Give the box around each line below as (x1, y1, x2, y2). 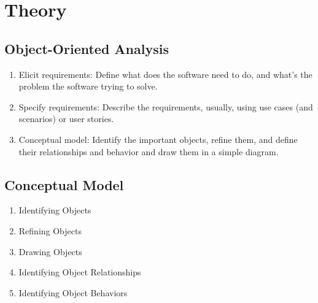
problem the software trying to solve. (18, 80, 158, 93)
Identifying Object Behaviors (18, 286, 128, 299)
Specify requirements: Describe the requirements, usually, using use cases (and (18, 100, 313, 113)
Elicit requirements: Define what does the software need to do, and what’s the (18, 67, 312, 80)
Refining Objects (18, 224, 82, 237)
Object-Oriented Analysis (4, 39, 169, 58)
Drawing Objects (18, 245, 82, 258)
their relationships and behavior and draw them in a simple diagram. (18, 145, 279, 158)
